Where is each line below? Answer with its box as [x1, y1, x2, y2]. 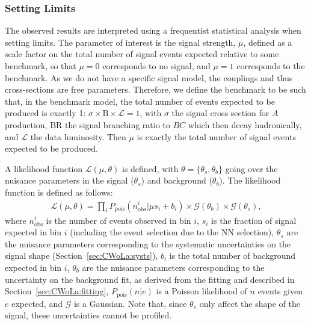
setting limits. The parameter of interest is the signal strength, [5, 36, 236, 48]
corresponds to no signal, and [102, 60, 211, 72]
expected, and [11, 297, 63, 309]
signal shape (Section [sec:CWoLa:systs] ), [5, 249, 158, 262]
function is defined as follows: [5, 185, 113, 198]
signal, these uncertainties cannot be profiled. [5, 309, 172, 321]
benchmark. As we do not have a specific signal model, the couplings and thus [5, 71, 293, 84]
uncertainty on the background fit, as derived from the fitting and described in [5, 273, 295, 285]
